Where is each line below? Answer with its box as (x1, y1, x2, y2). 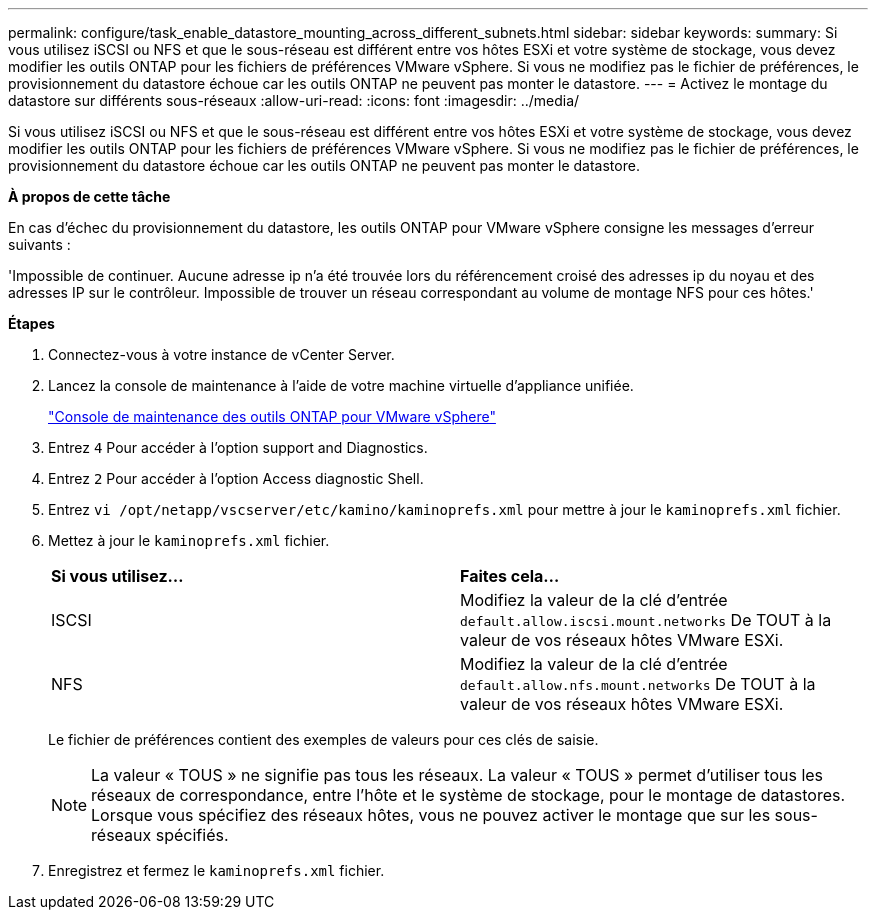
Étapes (8, 315, 55, 332)
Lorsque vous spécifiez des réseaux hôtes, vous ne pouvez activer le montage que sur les (91, 805, 771, 825)
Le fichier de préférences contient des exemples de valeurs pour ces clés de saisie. (48, 731, 599, 748)
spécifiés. (155, 825, 229, 845)
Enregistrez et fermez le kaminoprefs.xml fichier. (48, 862, 385, 879)
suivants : (8, 236, 71, 253)
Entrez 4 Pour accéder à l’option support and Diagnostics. (48, 439, 428, 456)
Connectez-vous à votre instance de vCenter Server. (48, 346, 395, 363)
